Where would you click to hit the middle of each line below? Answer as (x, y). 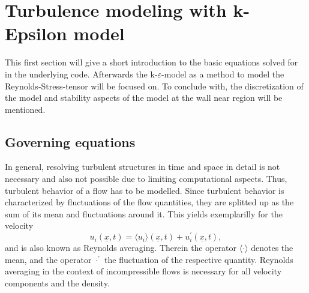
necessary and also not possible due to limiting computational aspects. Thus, (146, 179)
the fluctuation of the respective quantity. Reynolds (199, 259)
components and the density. (57, 282)
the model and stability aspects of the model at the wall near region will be (144, 98)
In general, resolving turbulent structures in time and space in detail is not (142, 167)
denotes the (272, 248)
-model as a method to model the (223, 74)
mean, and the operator (48, 259)
